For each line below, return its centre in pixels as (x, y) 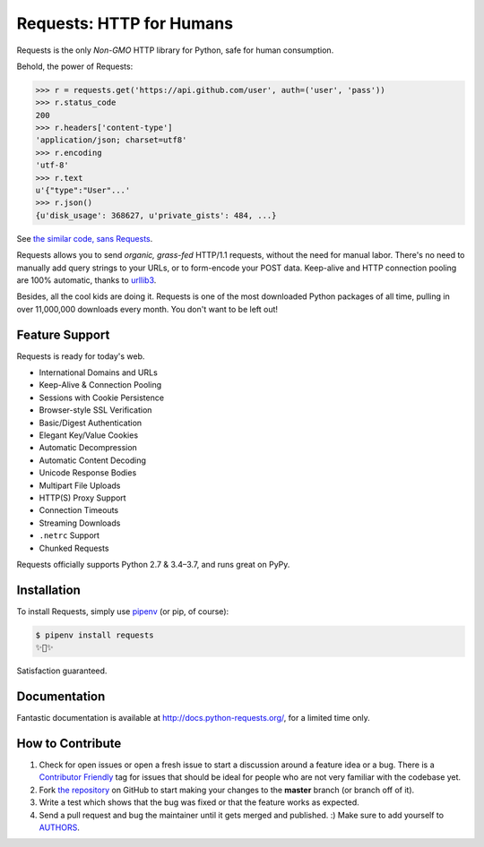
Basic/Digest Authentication (91, 423)
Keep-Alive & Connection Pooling (100, 385)
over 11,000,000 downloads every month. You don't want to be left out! (147, 309)
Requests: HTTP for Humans (125, 23)
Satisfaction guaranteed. (62, 671)
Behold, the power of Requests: (75, 66)
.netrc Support (69, 535)
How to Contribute (69, 743)
